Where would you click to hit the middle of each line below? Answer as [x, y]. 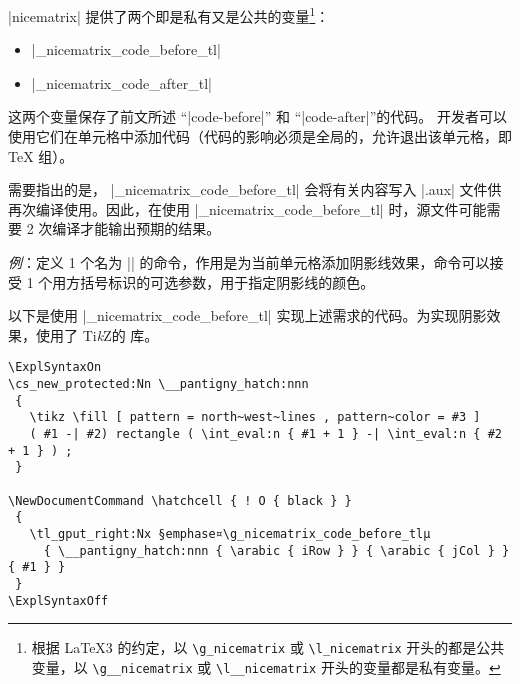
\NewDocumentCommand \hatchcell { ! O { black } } [180, 500]
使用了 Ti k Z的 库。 [97, 334]
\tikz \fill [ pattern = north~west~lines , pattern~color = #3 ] [255, 417]
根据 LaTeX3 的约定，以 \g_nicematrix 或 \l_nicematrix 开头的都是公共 [268, 647]
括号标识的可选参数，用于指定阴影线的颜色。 [227, 281]
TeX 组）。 [41, 155]
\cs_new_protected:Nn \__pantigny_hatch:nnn [158, 384]
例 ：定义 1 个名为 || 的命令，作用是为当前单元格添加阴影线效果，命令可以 [249, 262]
